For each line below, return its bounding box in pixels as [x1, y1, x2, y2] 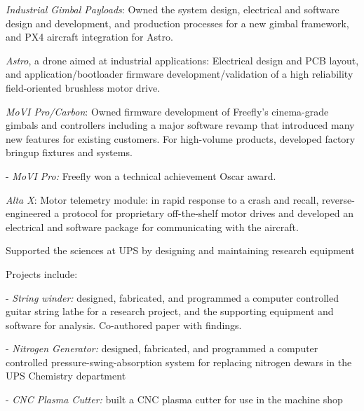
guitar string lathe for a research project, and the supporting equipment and [6, 304, 334, 319]
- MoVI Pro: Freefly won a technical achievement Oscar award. [6, 168, 276, 183]
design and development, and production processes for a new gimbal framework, [6, 15, 349, 30]
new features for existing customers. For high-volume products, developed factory [6, 131, 356, 146]
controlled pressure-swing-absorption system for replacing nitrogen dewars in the [6, 354, 352, 369]
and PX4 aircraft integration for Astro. [6, 29, 173, 44]
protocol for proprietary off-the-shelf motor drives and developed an [62, 206, 353, 221]
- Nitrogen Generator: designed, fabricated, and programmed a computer [6, 341, 318, 356]
